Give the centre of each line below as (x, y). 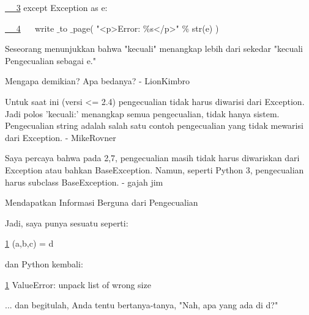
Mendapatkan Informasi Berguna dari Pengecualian (102, 202)
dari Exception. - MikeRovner (61, 137)
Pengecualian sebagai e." (51, 60)
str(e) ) (205, 28)
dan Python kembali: (44, 263)
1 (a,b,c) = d (29, 243)
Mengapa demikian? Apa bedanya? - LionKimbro (98, 81)
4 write (35, 28)
